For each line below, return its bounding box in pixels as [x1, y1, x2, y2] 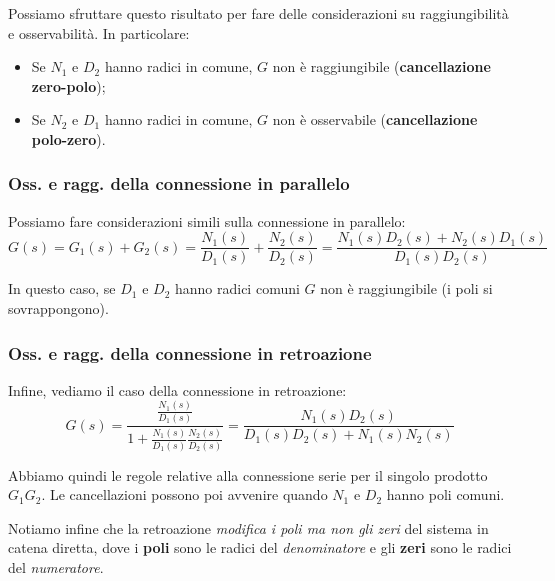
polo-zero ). [31, 128, 106, 149]
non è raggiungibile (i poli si [320, 278, 493, 299]
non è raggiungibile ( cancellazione [272, 56, 491, 77]
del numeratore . [8, 556, 104, 577]
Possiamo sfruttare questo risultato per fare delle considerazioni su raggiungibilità [8, 3, 509, 23]
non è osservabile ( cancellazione [272, 109, 478, 130]
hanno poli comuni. [386, 484, 505, 505]
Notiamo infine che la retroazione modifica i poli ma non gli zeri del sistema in [8, 517, 489, 538]
